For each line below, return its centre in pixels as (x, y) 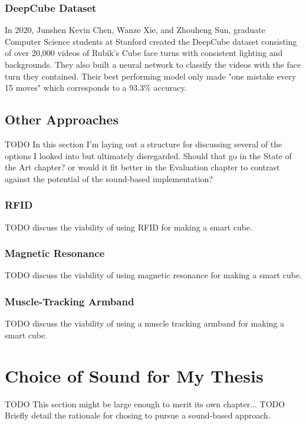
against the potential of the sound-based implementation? (109, 178)
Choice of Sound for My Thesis (134, 375)
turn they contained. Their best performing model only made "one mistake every (151, 76)
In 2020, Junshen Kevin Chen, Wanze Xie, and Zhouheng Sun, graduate (135, 30)
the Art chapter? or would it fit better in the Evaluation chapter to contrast (142, 167)
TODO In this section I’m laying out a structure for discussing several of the (144, 144)
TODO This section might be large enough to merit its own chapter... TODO (145, 403)
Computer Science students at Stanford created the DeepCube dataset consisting (151, 41)
